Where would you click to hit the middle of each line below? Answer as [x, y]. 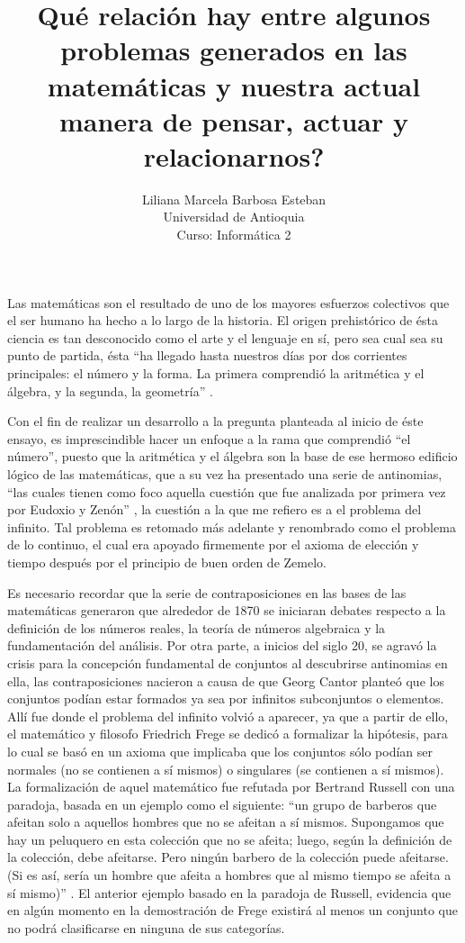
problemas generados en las [234, 50]
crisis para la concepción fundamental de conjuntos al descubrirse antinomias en [228, 662]
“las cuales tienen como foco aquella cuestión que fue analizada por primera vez [227, 491]
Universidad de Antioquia [234, 217]
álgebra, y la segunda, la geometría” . [110, 390]
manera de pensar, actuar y [234, 120]
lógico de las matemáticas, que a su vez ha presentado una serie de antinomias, [225, 474]
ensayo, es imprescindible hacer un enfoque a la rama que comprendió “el [209, 438]
